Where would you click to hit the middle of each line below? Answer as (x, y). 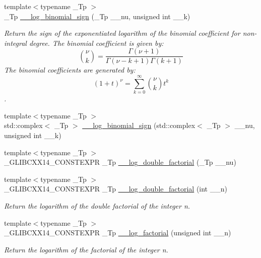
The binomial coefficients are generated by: (70, 70)
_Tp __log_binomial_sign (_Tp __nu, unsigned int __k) (97, 16)
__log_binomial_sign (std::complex (139, 125)
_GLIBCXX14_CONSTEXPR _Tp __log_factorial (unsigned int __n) (118, 233)
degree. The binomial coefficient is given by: (96, 43)
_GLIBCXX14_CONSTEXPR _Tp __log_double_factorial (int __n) (116, 189)
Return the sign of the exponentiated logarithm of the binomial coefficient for (122, 33)
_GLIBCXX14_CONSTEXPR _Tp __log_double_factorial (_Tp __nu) (120, 162)
